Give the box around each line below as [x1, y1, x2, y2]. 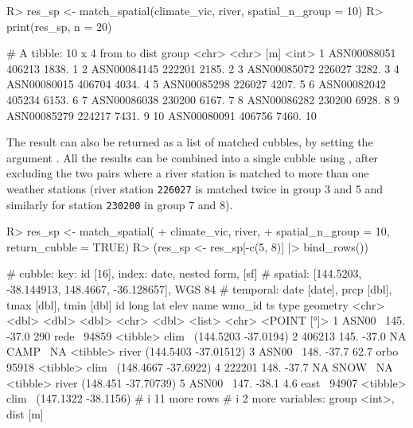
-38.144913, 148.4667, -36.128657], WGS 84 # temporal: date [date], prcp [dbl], [6, 281, 392, 298]
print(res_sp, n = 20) [6, 18, 112, 34]
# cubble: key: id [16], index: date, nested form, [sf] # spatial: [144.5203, [6, 265, 362, 282]
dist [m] [6, 405, 44, 422]
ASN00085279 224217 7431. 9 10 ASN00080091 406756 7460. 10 [6, 107, 317, 123]
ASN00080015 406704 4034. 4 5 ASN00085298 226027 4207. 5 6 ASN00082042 [6, 76, 386, 92]
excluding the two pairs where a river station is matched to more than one [6, 165, 369, 181]
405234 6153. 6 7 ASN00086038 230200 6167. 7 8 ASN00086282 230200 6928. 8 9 [6, 91, 399, 107]
